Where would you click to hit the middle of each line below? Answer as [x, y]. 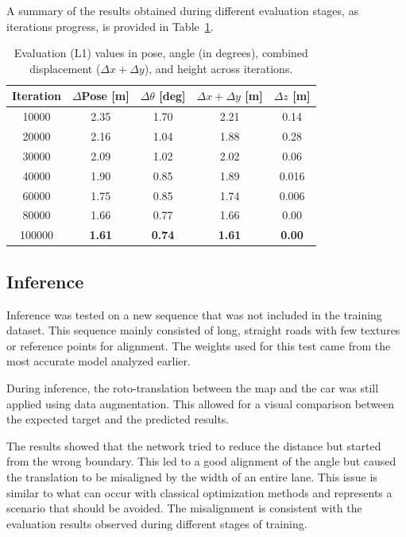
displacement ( [65, 68]
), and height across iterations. [218, 68]
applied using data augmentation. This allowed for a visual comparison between [201, 403]
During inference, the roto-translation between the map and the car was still [193, 387]
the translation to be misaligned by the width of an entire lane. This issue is [192, 476]
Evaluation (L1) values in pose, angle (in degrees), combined [161, 53]
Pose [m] [105, 96]
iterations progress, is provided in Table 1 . [110, 26]
